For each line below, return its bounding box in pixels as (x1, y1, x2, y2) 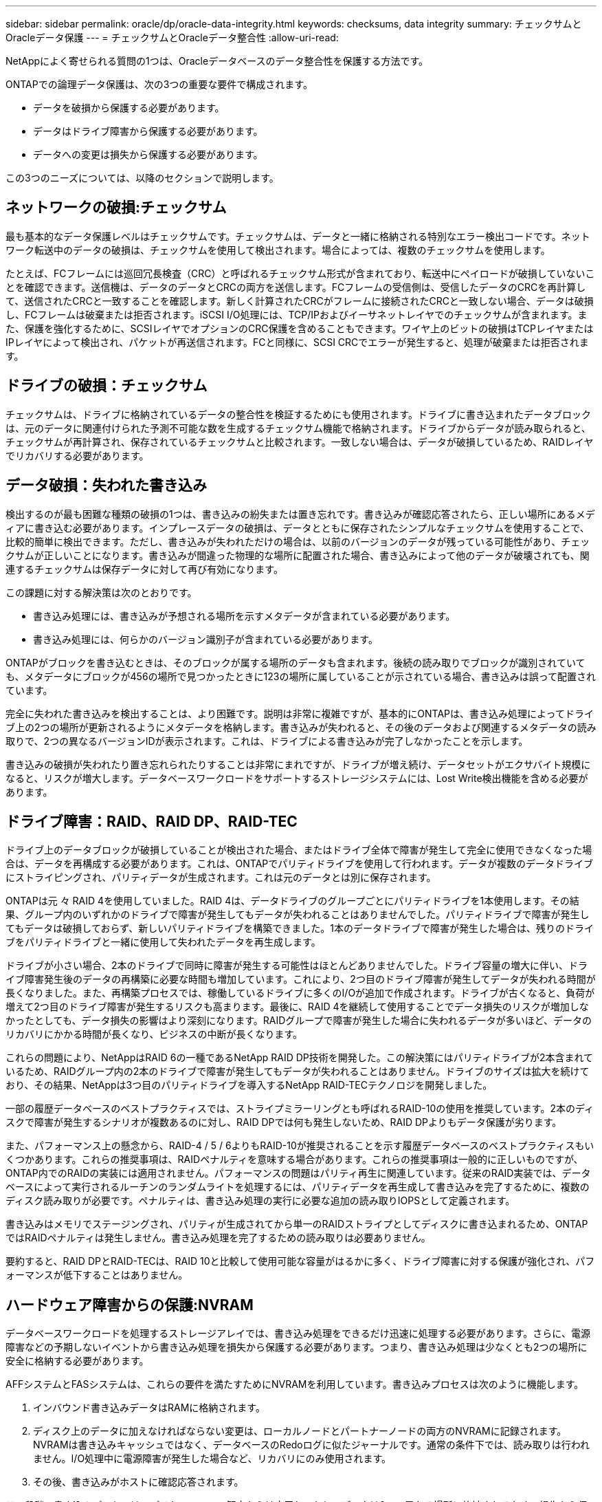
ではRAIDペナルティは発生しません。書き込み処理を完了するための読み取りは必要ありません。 (5, 1232, 431, 1244)
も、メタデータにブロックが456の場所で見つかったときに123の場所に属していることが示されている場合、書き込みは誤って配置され (5, 670, 596, 682)
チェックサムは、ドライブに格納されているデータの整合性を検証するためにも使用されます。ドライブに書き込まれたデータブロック (5, 408, 591, 420)
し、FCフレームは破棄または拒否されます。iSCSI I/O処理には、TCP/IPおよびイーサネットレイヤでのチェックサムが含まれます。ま (5, 308, 588, 320)
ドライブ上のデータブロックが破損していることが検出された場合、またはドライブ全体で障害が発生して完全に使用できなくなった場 (5, 844, 592, 856)
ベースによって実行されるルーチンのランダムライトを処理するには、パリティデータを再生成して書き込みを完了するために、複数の (5, 1181, 590, 1193)
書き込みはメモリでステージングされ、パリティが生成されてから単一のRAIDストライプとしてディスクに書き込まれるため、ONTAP (5, 1218, 588, 1230)
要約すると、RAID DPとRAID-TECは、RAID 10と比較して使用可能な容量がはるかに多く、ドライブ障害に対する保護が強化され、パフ (5, 1255, 595, 1267)
